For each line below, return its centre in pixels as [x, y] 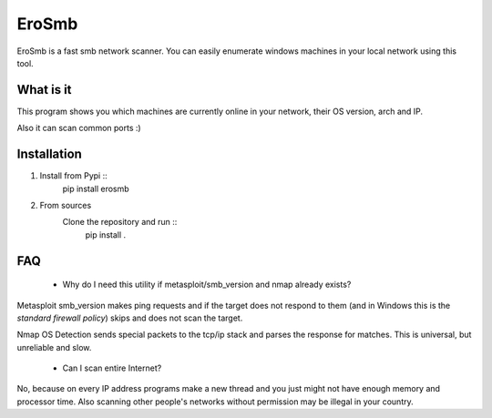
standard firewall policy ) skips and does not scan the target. [130, 318]
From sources [66, 205]
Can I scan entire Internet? [112, 368]
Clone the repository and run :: [120, 222]
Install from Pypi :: [74, 176]
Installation [49, 154]
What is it [44, 90]
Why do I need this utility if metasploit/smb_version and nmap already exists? [207, 285]
